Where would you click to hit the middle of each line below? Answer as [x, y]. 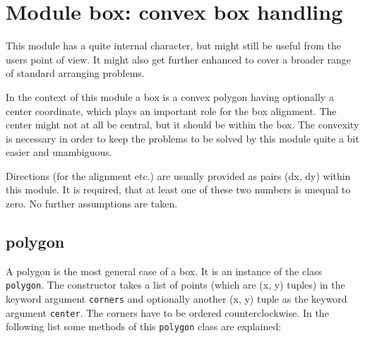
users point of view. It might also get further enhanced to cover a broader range [178, 59]
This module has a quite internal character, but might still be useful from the [173, 46]
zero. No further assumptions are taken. [92, 204]
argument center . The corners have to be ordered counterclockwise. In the [167, 312]
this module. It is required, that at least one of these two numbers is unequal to [178, 189]
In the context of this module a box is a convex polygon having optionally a [170, 96]
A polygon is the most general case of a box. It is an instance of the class [164, 271]
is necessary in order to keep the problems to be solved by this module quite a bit [182, 138]
